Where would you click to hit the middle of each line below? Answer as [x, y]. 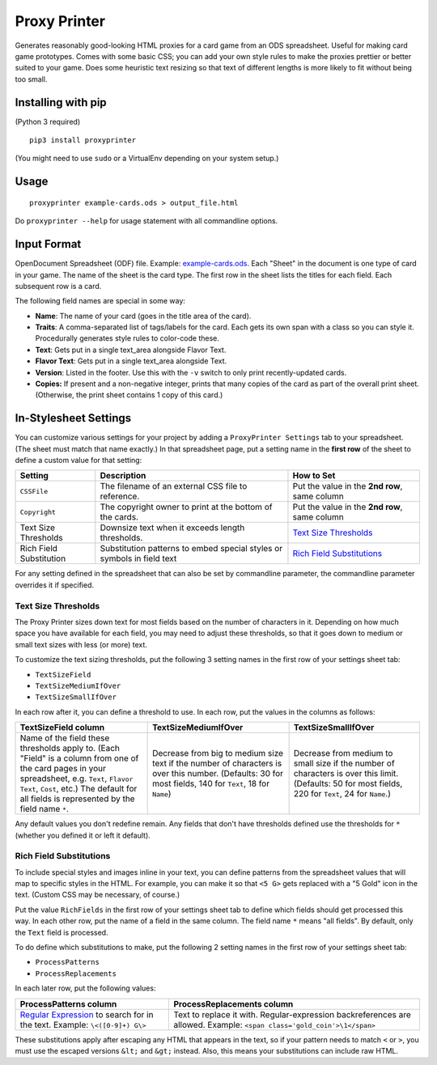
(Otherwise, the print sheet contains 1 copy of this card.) [129, 395]
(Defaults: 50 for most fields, [348, 783]
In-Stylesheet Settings [73, 418]
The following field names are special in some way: [100, 301]
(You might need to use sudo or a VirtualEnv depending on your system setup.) [147, 159]
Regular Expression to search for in [87, 1014]
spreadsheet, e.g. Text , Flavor [76, 779]
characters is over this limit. [346, 774]
